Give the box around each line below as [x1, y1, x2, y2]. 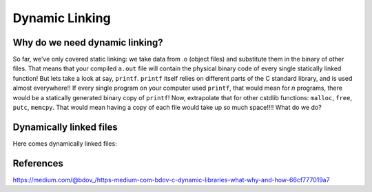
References [12, 157, 63, 169]
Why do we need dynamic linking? [12, 37, 163, 48]
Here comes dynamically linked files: [12, 139, 117, 148]
